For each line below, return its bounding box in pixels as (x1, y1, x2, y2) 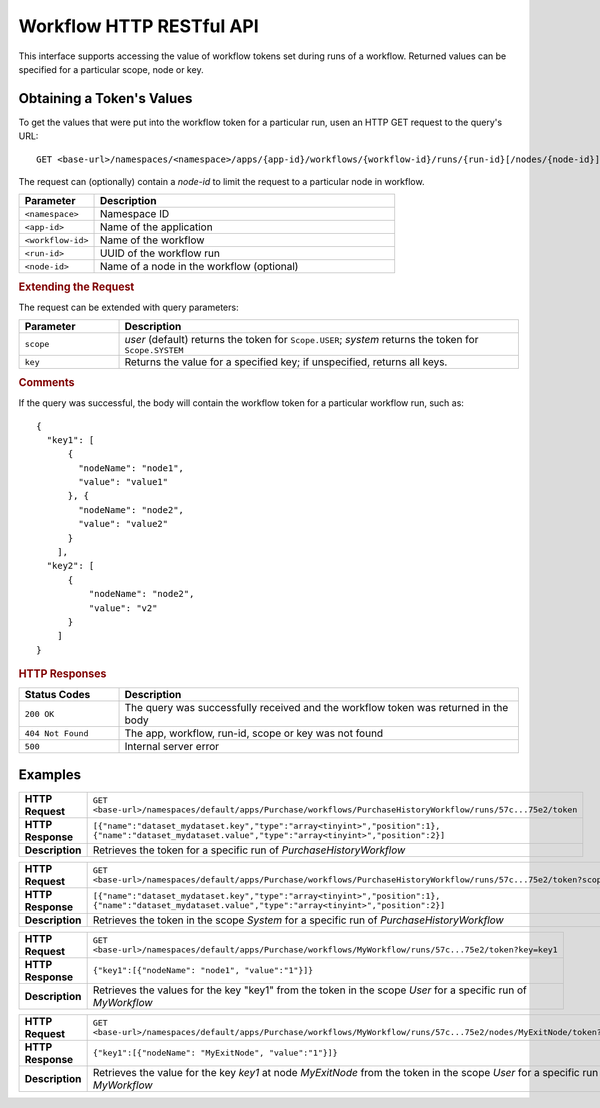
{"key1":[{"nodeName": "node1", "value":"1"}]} (92, 965, 314, 976)
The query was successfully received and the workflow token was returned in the (124, 701, 509, 715)
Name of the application (99, 220, 214, 234)
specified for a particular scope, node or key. (18, 63, 204, 75)
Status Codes (24, 688, 91, 702)
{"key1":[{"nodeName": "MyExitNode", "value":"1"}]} (92, 1048, 338, 1059)
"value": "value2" (78, 518, 169, 530)
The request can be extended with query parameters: (18, 301, 239, 314)
